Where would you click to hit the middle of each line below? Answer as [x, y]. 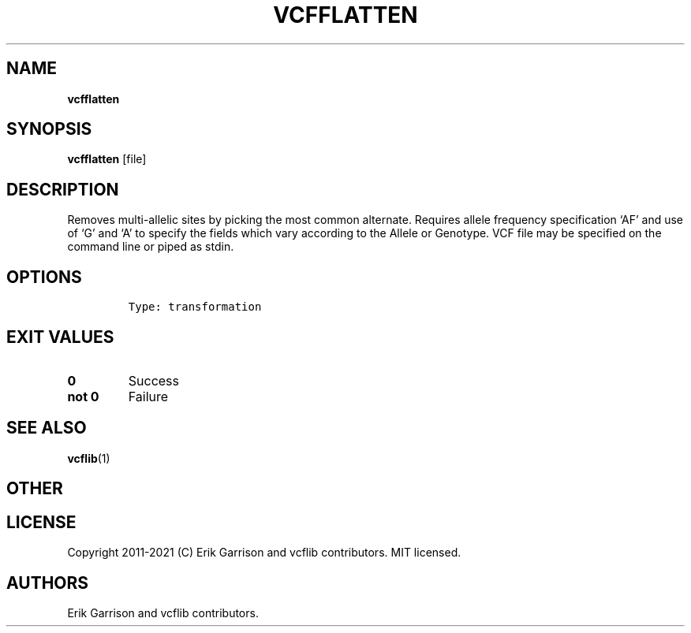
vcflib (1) [89, 458]
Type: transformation [195, 307]
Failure [148, 396]
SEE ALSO [47, 428]
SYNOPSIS [49, 129]
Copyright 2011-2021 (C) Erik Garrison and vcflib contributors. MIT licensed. [264, 553]
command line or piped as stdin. [151, 247]
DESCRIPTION [63, 189]
